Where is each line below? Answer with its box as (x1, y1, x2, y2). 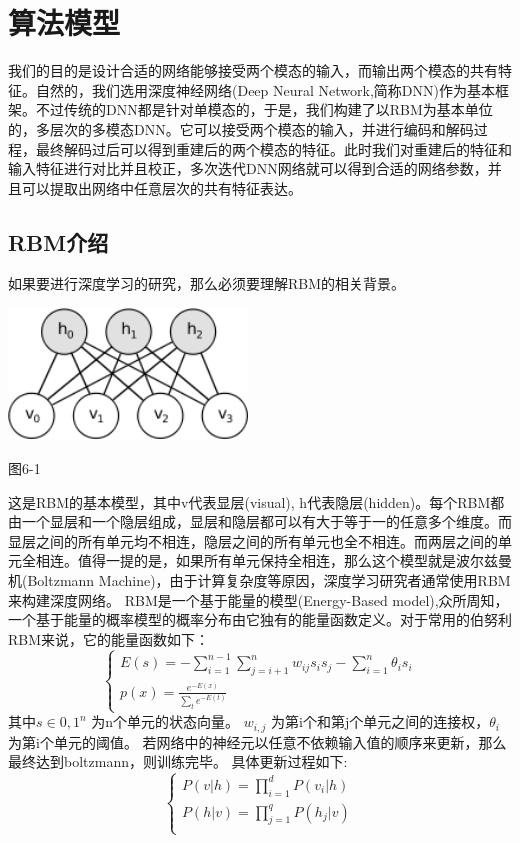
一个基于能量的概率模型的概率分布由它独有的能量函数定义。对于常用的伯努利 (8, 609, 512, 630)
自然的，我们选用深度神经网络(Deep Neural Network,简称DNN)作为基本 (35, 79, 495, 100)
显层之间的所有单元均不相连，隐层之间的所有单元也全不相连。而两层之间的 (8, 530, 498, 551)
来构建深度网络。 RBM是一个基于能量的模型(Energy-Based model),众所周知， (8, 589, 509, 610)
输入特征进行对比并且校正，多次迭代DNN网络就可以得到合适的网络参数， (8, 158, 488, 179)
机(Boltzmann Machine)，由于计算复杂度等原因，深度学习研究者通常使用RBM (8, 570, 511, 591)
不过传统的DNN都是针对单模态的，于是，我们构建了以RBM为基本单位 (35, 99, 493, 120)
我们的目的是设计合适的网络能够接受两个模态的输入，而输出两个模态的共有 (8, 60, 498, 81)
